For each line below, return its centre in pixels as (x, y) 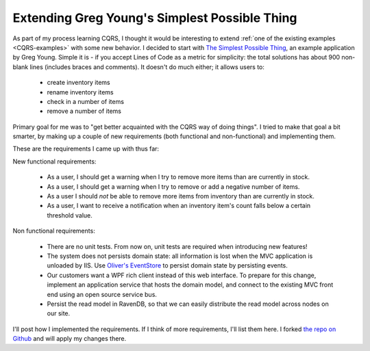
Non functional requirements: (54, 231)
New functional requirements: (54, 161)
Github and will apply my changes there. (70, 339)
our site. (59, 313)
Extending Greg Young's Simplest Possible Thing (155, 18)
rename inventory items (80, 92)
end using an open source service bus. (102, 294)
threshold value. (70, 215)
